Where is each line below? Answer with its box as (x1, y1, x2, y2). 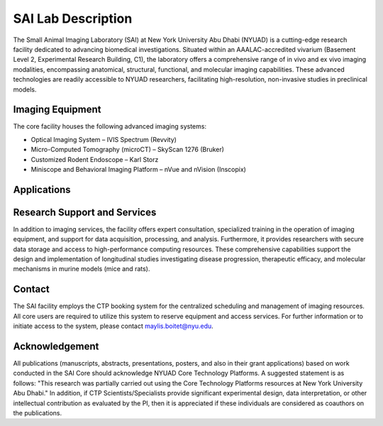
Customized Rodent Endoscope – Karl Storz (30, 155, 159, 163)
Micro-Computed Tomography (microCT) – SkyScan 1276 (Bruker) (30, 146, 225, 154)
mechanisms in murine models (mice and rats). (13, 265, 150, 273)
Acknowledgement (13, 340, 99, 352)
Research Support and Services (13, 206, 157, 218)
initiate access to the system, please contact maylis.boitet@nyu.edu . (13, 322, 214, 330)
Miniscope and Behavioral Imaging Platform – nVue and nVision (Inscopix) (30, 165, 246, 173)
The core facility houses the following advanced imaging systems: (13, 122, 207, 131)
